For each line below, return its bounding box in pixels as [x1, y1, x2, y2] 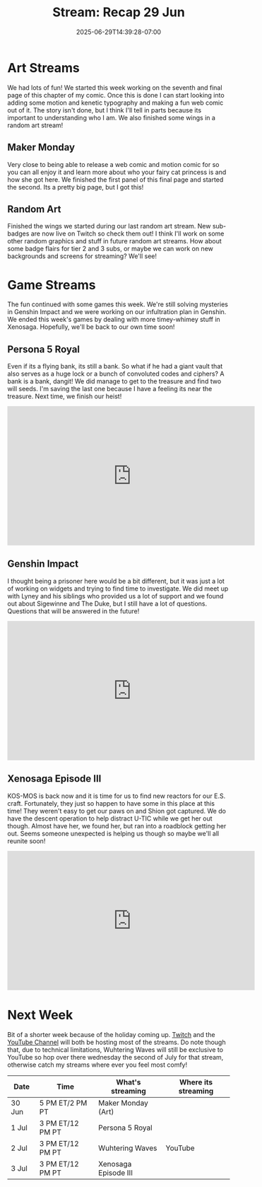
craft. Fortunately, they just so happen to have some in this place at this [7, 799, 215, 807]
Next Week [7, 1007, 73, 1023]
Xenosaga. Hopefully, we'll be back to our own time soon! [7, 323, 175, 331]
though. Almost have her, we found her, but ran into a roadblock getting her [7, 821, 227, 830]
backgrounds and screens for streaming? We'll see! [7, 252, 157, 260]
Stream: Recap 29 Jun [52, 4, 185, 21]
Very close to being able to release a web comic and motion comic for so [7, 160, 220, 168]
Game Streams [7, 277, 96, 293]
